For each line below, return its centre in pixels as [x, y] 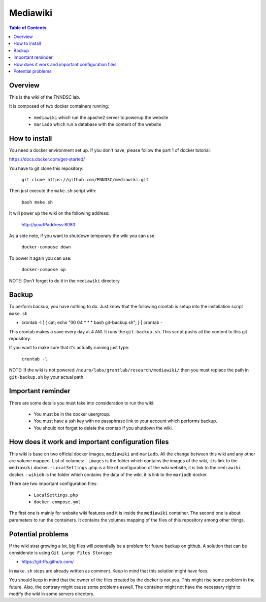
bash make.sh [37, 202]
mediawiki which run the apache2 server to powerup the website [101, 117]
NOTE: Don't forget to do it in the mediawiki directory [65, 281]
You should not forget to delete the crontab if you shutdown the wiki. [103, 428]
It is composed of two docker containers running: [59, 106]
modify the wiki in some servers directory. [52, 594]
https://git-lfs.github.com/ [48, 562]
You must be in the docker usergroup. [72, 414]
